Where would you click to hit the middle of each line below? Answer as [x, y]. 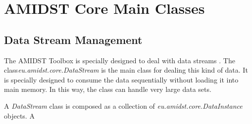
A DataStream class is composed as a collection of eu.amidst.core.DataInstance [123, 105]
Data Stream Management [73, 39]
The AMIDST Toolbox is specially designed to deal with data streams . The [120, 60]
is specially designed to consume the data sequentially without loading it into [121, 79]
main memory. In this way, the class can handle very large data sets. [108, 89]
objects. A [19, 115]
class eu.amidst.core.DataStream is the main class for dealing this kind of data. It [126, 70]
